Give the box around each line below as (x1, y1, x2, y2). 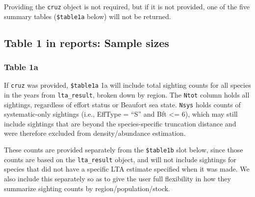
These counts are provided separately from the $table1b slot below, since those (4, 145, 243, 155)
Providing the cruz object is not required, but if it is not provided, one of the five (4, 1, 250, 11)
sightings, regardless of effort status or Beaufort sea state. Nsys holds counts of (4, 99, 241, 109)
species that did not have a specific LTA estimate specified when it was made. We (4, 164, 250, 174)
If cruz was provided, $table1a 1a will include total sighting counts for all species (4, 80, 251, 90)
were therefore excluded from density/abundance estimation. (4, 128, 186, 138)
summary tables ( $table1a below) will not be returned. (4, 11, 171, 21)
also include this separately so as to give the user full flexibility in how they (4, 173, 231, 183)
